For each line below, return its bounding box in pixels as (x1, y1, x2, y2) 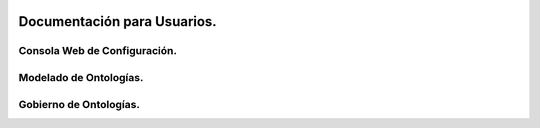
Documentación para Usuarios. (18, 13, 217, 30)
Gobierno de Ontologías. (18, 97, 140, 111)
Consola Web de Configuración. (18, 44, 177, 58)
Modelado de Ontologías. (18, 70, 144, 84)
